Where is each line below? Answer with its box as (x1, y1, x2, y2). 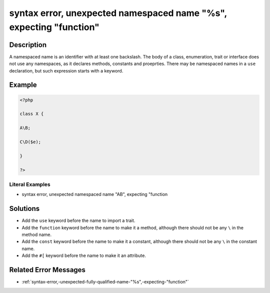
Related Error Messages (9, 265, 86, 274)
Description (9, 40, 47, 49)
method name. (21, 231, 52, 237)
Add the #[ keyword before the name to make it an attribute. (21, 252, 146, 258)
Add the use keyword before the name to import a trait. (21, 217, 135, 223)
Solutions (9, 204, 40, 213)
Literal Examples (9, 180, 50, 187)
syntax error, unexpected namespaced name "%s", (9, 7, 227, 18)
